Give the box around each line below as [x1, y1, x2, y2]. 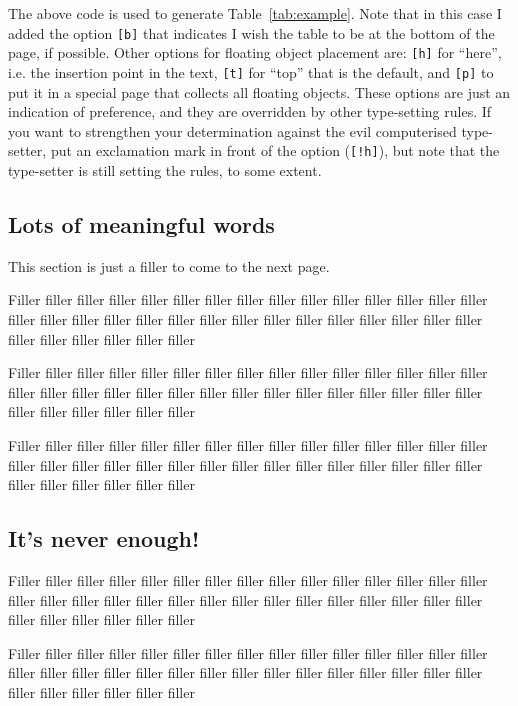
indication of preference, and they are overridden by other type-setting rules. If [8, 101, 492, 122]
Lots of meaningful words [8, 208, 275, 239]
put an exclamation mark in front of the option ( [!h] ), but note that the [50, 140, 500, 161]
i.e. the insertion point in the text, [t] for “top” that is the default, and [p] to [8, 61, 494, 82]
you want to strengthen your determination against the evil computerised [8, 120, 457, 141]
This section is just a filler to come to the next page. [8, 255, 330, 276]
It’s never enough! [8, 523, 200, 554]
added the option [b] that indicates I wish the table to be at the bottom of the [8, 22, 495, 43]
